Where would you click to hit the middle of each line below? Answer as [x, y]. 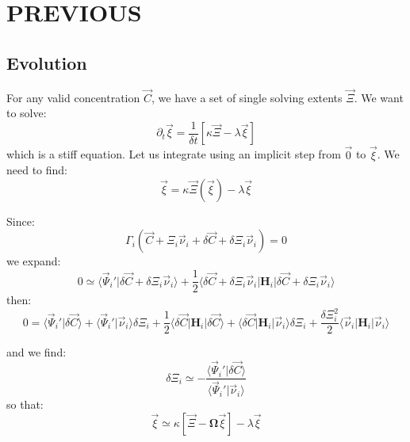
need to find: [37, 170]
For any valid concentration [73, 97]
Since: [21, 221]
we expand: [34, 261]
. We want [379, 97]
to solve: [27, 113]
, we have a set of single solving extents [247, 97]
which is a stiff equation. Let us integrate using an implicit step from [174, 154]
